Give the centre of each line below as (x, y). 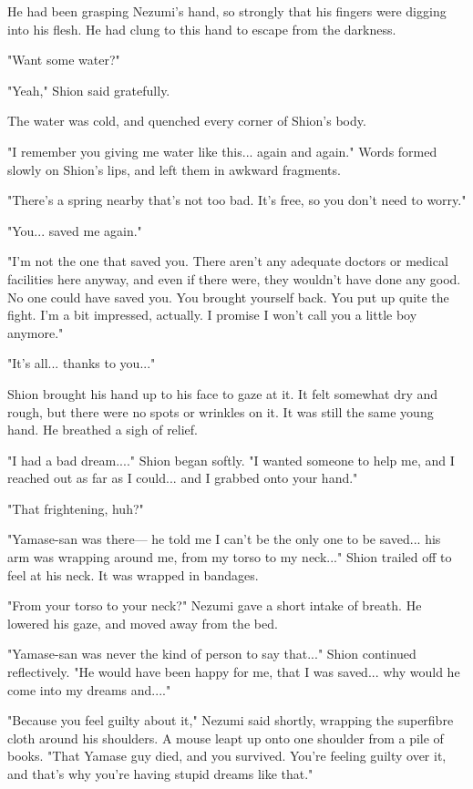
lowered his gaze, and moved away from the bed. (143, 623)
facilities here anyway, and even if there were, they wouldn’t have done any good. (234, 278)
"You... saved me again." (75, 230)
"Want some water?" (64, 60)
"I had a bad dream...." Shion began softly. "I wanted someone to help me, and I (231, 460)
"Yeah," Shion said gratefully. (89, 90)
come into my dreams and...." (89, 689)
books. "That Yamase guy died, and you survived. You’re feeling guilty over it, (227, 756)
